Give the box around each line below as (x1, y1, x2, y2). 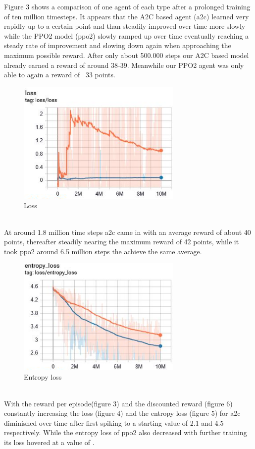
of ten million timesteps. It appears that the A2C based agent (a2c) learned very (4, 11, 249, 21)
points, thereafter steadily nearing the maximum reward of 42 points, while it (4, 236, 239, 247)
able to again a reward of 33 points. (4, 69, 115, 80)
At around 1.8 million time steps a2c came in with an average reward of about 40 (4, 226, 251, 237)
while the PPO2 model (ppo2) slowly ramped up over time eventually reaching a (4, 30, 249, 41)
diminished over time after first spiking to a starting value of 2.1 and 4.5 (4, 417, 224, 428)
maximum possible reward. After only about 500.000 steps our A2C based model (4, 50, 249, 60)
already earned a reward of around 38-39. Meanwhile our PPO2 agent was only (4, 59, 244, 70)
